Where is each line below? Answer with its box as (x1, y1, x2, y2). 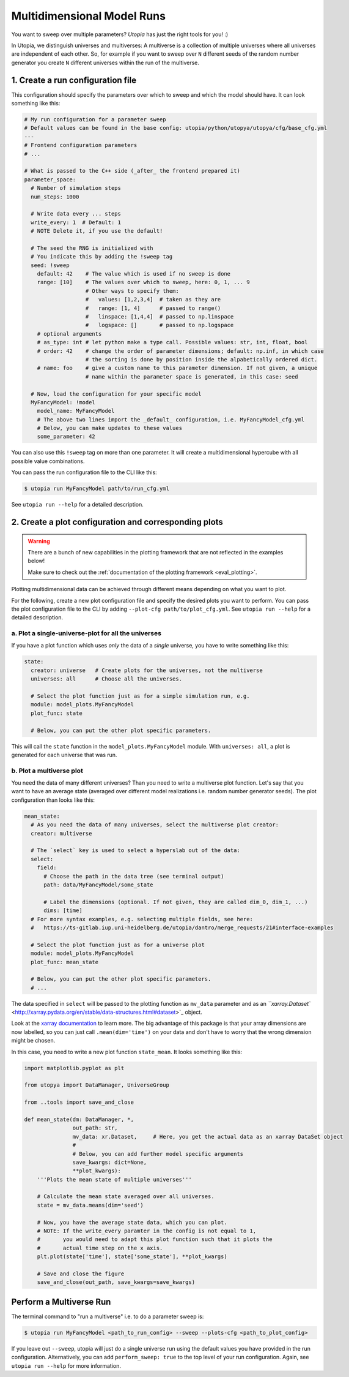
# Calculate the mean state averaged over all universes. (37, 1193, 215, 1200)
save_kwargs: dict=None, (72, 1158, 147, 1166)
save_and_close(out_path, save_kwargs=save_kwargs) (37, 1279, 196, 1286)
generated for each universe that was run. (11, 751, 117, 758)
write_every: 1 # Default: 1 (31, 219, 122, 226)
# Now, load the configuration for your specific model (31, 390, 202, 398)
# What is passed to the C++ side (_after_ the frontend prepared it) (24, 167, 241, 175)
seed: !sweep (31, 262, 70, 269)
